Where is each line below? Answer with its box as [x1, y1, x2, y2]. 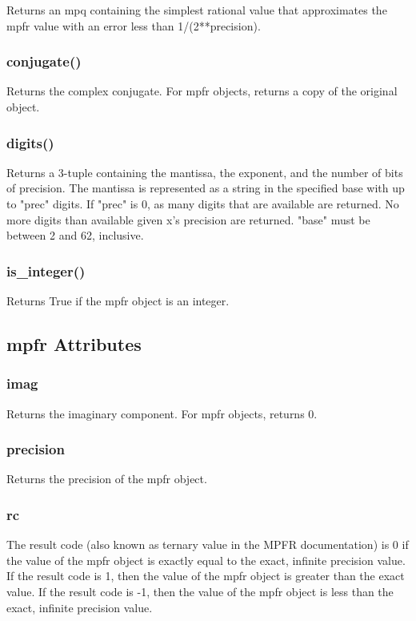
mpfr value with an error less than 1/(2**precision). [6, 17, 261, 34]
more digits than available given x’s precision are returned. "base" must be [6, 211, 370, 228]
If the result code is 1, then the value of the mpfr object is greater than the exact [6, 567, 405, 584]
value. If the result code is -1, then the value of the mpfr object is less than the [6, 583, 394, 599]
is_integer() [6, 260, 86, 280]
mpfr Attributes [6, 331, 142, 356]
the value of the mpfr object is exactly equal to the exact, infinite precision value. [6, 551, 406, 568]
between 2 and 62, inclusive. [6, 227, 144, 244]
